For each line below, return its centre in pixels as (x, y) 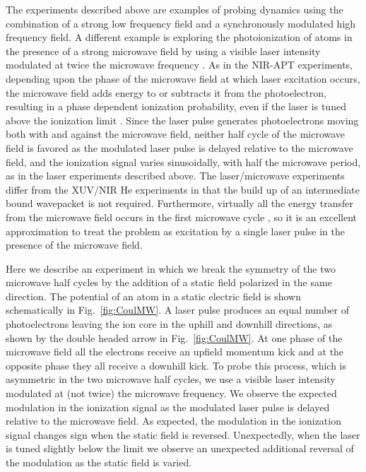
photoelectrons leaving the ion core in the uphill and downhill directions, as (169, 324)
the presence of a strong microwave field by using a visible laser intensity (163, 51)
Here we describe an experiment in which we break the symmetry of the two (171, 268)
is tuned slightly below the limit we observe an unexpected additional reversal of (180, 448)
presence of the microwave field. (74, 245)
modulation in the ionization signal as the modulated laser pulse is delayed (168, 407)
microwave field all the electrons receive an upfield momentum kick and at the (175, 352)
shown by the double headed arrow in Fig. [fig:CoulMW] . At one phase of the (174, 337)
